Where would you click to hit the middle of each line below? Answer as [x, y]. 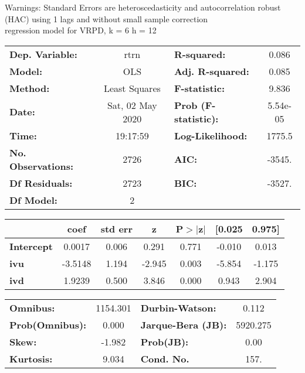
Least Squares [132, 88]
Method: [30, 88]
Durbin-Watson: [178, 307]
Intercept [31, 246]
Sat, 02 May [132, 105]
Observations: [42, 166]
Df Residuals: [41, 183]
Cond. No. [165, 358]
